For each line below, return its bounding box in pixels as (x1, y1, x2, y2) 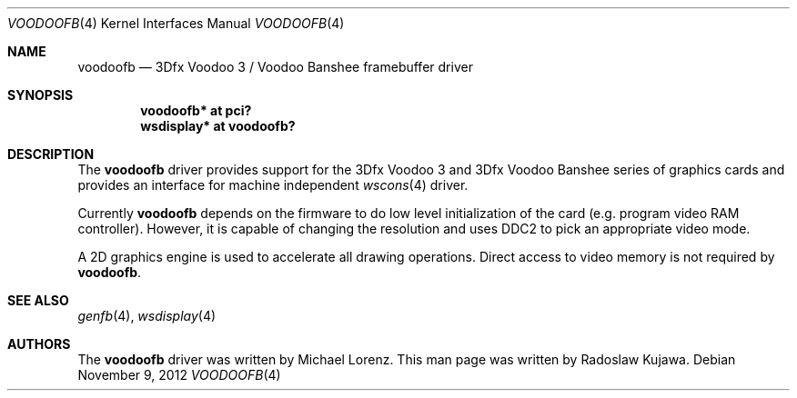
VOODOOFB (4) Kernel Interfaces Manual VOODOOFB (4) (7, 15, 345, 31)
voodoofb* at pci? (140, 103, 252, 118)
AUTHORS (7, 336, 71, 352)
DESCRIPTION (7, 146, 95, 162)
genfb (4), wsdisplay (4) (77, 308, 217, 323)
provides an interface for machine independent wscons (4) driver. (77, 177, 469, 193)
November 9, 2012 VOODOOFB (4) (77, 367, 281, 383)
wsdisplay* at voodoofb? (140, 118, 296, 134)
